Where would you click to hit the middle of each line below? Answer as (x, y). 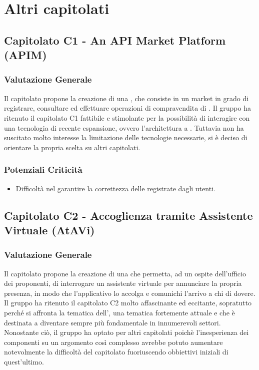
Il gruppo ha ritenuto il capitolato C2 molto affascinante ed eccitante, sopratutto (128, 303)
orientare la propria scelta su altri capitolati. (72, 147)
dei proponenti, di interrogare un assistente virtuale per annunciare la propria (123, 283)
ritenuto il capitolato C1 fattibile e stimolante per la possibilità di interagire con (127, 117)
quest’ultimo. (24, 361)
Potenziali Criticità (43, 169)
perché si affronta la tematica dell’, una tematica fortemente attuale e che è (119, 312)
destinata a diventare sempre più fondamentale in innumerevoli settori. (112, 322)
